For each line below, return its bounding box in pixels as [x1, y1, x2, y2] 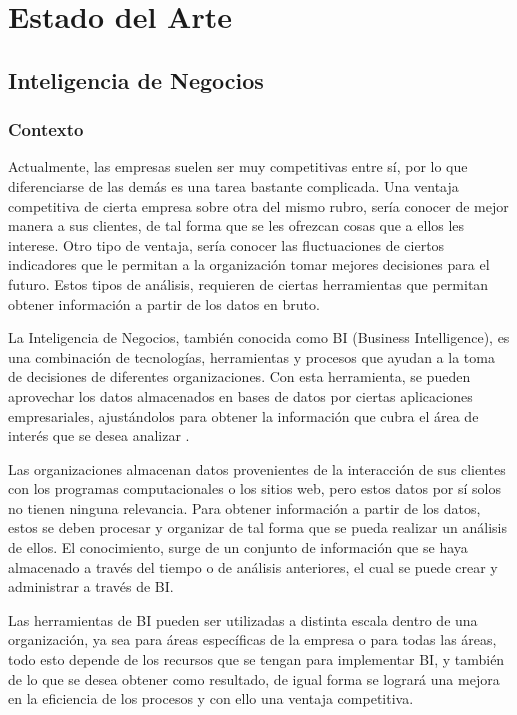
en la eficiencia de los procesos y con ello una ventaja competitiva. [8, 688, 414, 709]
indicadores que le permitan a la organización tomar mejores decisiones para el [8, 254, 490, 275]
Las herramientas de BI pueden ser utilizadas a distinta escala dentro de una [8, 609, 478, 630]
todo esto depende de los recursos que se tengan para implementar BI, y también [8, 649, 505, 670]
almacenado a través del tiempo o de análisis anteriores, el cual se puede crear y [8, 556, 498, 577]
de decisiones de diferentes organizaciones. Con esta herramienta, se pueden [8, 366, 471, 387]
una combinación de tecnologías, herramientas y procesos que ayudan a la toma [8, 346, 495, 367]
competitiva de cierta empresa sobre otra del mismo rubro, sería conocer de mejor [8, 195, 509, 216]
